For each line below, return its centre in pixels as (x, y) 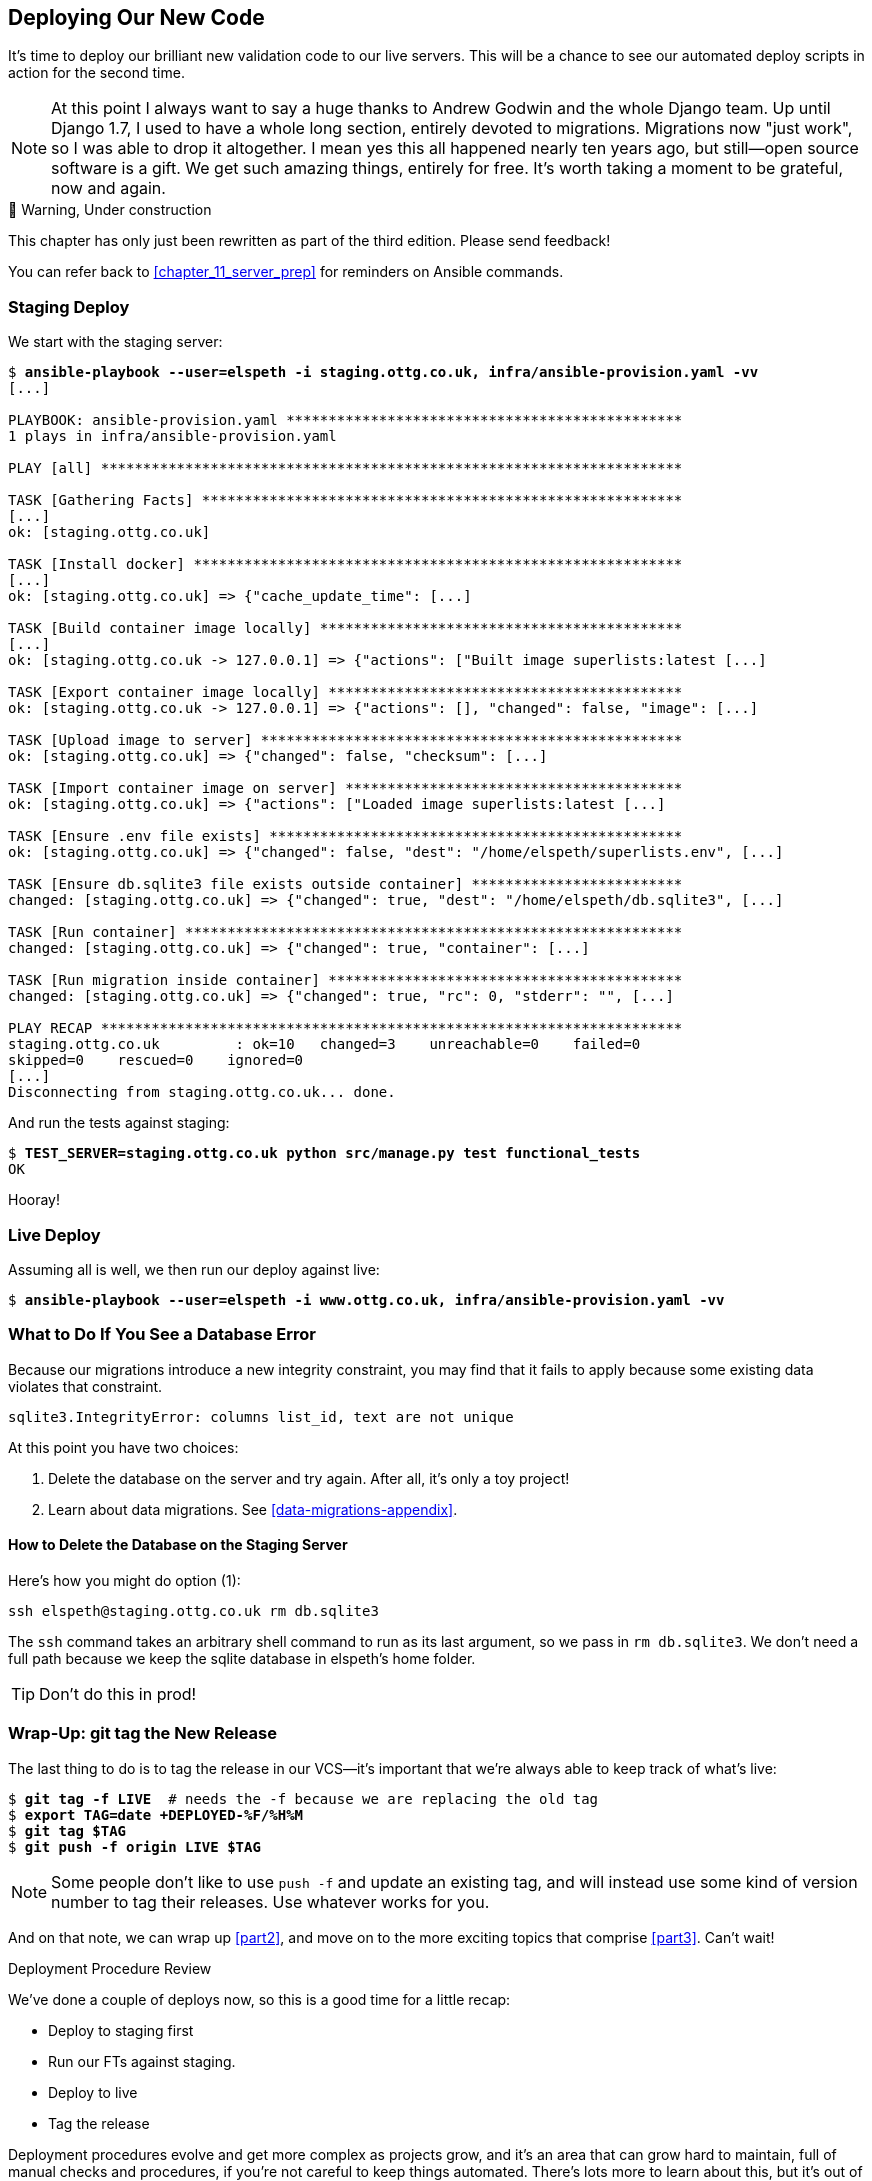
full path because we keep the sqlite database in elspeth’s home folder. (242, 1658)
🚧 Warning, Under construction (110, 210)
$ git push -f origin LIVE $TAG (134, 1846)
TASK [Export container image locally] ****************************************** (345, 692)
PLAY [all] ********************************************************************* (345, 468)
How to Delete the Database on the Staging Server (178, 1545)
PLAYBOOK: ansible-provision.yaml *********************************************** (345, 420)
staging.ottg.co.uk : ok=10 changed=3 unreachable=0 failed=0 (324, 1044)
